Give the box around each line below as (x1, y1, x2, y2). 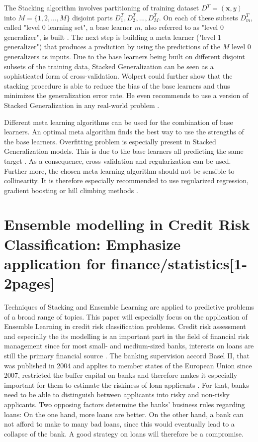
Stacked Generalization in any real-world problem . (4, 100, 160, 110)
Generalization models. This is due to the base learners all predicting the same (4, 146, 244, 156)
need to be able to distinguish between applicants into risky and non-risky (4, 389, 230, 400)
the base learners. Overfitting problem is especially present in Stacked (4, 136, 216, 146)
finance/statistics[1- (111, 253, 248, 273)
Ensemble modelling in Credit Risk (4, 214, 250, 234)
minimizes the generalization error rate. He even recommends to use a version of (4, 90, 249, 101)
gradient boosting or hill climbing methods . (4, 185, 138, 195)
